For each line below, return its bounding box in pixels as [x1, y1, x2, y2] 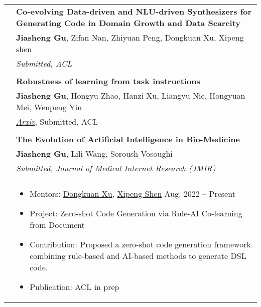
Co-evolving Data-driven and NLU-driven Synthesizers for [16, 6, 252, 17]
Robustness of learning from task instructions [16, 75, 200, 87]
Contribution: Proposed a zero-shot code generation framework [30, 238, 251, 250]
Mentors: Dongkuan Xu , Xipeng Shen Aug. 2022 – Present [30, 188, 235, 199]
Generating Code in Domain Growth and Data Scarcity [16, 17, 241, 29]
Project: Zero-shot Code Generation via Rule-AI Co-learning [30, 207, 242, 219]
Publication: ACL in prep [30, 281, 119, 292]
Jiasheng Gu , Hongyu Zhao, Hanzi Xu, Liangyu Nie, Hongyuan [16, 90, 245, 101]
